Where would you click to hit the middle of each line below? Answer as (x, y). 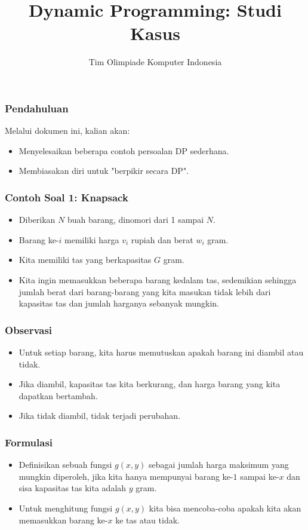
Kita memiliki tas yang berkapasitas (85, 260)
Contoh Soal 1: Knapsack (67, 197)
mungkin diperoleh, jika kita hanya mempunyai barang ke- (126, 476)
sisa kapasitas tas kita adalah (73, 488)
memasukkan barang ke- (63, 520)
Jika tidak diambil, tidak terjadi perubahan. (100, 416)
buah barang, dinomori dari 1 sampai (135, 220)
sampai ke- (260, 476)
